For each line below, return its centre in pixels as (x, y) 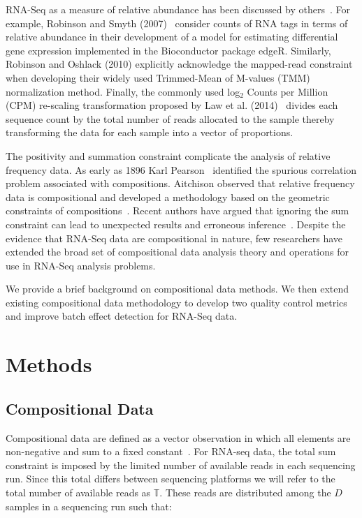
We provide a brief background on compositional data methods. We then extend (178, 289)
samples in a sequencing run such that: (89, 506)
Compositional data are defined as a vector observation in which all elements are (178, 437)
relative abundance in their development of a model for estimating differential (172, 37)
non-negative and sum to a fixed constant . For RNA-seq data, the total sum (171, 451)
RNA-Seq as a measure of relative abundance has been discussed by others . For (178, 9)
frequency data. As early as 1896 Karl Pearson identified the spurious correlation (181, 169)
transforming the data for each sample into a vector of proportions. (150, 132)
